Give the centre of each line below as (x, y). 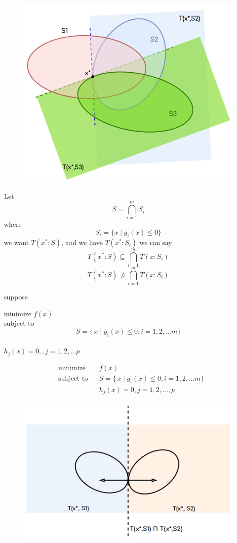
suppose (16, 297)
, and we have (82, 242)
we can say (156, 242)
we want (17, 242)
